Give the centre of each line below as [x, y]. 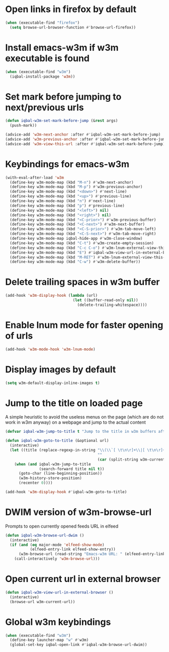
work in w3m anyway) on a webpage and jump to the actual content [75, 422]
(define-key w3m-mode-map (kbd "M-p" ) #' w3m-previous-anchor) [76, 187]
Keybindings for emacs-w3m [67, 164]
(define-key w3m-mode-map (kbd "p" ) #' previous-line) [67, 206]
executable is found [47, 58]
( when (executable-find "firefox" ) [43, 23]
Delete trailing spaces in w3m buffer [82, 282]
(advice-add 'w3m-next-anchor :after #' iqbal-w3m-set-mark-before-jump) [83, 135]
